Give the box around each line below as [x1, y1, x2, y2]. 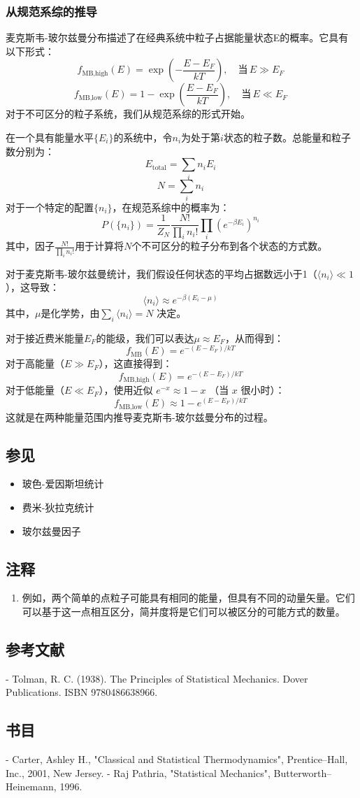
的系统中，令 [113, 130, 173, 144]
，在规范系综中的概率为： [112, 199, 230, 214]
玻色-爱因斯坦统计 [22, 476, 104, 491]
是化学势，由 [41, 305, 100, 320]
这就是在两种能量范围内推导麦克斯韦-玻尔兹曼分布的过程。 [6, 409, 273, 424]
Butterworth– [273, 765, 332, 780]
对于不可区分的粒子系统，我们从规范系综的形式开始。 [6, 106, 250, 121]
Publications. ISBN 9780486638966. [6, 685, 158, 699]
